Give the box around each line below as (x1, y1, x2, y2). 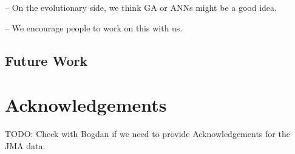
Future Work (5, 51, 88, 69)
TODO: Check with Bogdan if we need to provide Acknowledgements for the (5, 127, 290, 140)
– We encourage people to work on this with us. (5, 21, 183, 34)
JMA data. (5, 139, 46, 152)
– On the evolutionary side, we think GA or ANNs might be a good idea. (5, 1, 277, 13)
